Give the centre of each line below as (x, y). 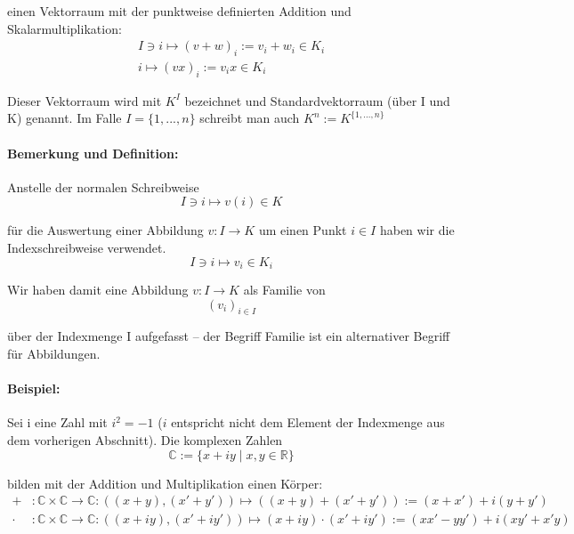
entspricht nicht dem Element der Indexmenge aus (308, 422)
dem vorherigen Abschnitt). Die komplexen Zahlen (145, 440)
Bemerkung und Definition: (93, 153)
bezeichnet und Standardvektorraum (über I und (317, 100)
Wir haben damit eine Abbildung (98, 290)
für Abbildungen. (54, 354)
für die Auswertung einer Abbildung (105, 230)
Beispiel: (34, 388)
